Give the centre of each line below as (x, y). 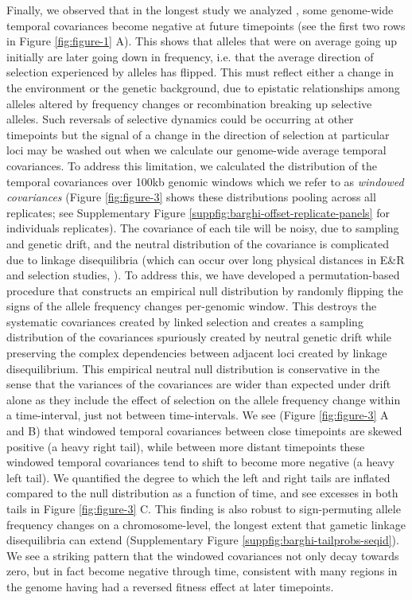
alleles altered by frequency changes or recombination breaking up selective (189, 103)
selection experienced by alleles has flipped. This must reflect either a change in (200, 72)
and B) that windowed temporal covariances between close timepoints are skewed (204, 431)
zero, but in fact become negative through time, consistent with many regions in (202, 571)
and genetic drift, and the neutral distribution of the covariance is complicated (198, 243)
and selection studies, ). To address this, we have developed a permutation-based (203, 275)
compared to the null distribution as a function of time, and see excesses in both (202, 493)
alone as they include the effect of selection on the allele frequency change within (204, 399)
